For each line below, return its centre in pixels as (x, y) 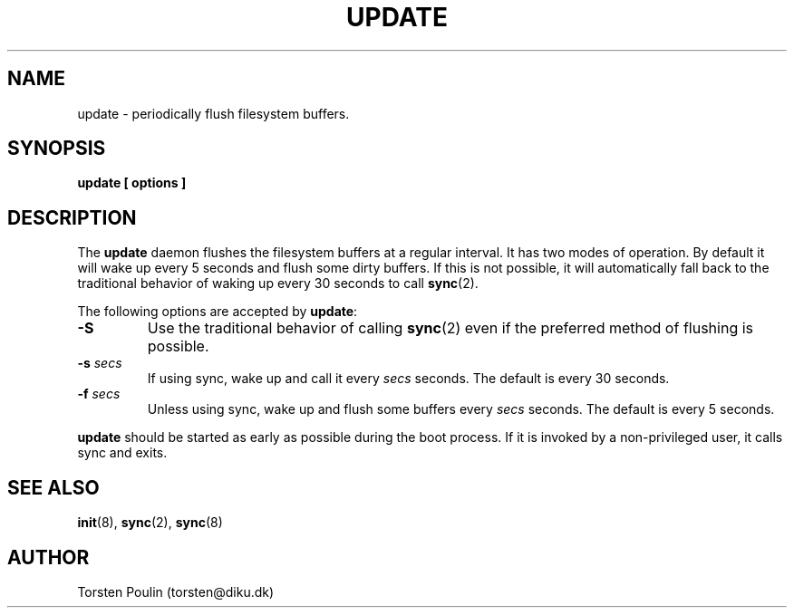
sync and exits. (122, 453)
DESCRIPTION (72, 217)
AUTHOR (48, 557)
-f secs (99, 394)
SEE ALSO (53, 487)
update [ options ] (132, 183)
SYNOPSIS (57, 149)
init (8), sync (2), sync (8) (150, 523)
